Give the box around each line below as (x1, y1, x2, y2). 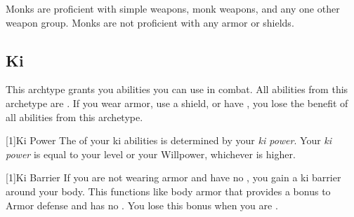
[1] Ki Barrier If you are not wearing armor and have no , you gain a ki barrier (6, 170, 341, 185)
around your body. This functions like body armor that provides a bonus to (6, 183, 331, 198)
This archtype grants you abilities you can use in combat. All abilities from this (6, 82, 348, 97)
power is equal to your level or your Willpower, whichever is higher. (6, 146, 296, 161)
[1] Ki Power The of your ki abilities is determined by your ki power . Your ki (6, 133, 332, 148)
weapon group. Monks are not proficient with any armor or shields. (6, 15, 294, 29)
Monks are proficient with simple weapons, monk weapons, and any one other (6, 1, 340, 15)
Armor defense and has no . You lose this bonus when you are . (6, 197, 278, 212)
